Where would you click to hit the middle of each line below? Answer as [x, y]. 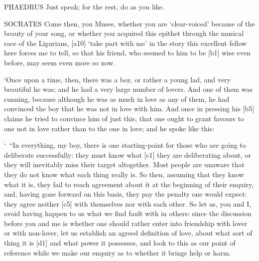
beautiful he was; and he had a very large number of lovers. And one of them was [128, 89]
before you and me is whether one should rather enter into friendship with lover [126, 223]
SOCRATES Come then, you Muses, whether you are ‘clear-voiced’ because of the [129, 23]
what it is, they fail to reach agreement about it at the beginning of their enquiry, [129, 184]
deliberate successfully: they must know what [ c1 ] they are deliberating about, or [128, 154]
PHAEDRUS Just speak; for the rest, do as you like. [84, 6]
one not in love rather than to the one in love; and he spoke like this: [109, 128]
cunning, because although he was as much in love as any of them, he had [117, 99]
